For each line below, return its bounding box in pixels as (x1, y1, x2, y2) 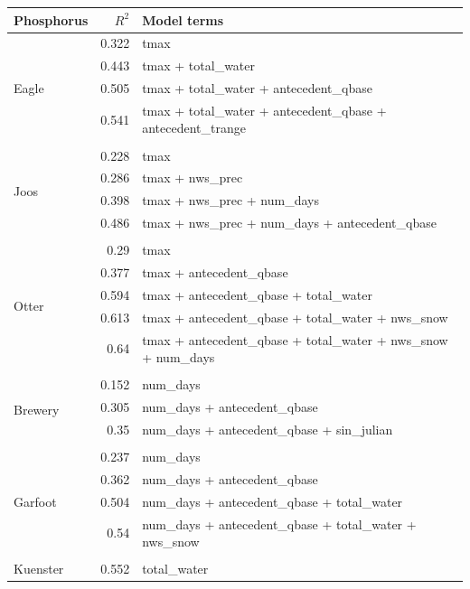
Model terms (142, 10, 224, 29)
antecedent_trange (142, 118, 246, 137)
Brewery (14, 399, 60, 418)
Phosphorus (14, 10, 89, 29)
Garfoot (14, 491, 57, 510)
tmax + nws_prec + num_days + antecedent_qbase (142, 213, 437, 232)
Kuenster (14, 559, 64, 578)
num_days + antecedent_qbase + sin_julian (142, 419, 393, 438)
